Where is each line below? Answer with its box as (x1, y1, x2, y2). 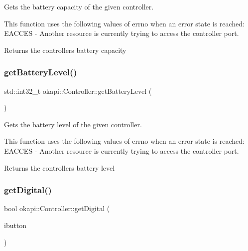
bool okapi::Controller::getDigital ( (4, 203, 110, 214)
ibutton (4, 220, 27, 230)
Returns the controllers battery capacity (4, 44, 126, 55)
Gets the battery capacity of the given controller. (4, 1, 154, 11)
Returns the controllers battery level (4, 162, 115, 173)
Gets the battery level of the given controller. (4, 119, 142, 129)
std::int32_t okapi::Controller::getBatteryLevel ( (4, 85, 152, 96)
